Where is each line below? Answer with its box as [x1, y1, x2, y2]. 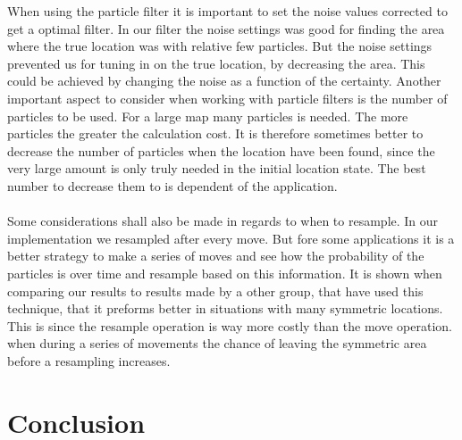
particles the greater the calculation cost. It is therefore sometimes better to [7, 124, 424, 143]
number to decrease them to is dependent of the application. [7, 176, 338, 195]
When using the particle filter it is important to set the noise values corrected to [7, 2, 448, 20]
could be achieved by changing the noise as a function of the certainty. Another [7, 71, 441, 90]
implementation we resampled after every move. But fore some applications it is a [7, 228, 455, 247]
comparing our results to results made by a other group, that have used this [7, 281, 424, 300]
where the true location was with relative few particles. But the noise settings [7, 37, 433, 55]
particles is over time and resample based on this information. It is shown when [7, 263, 442, 282]
